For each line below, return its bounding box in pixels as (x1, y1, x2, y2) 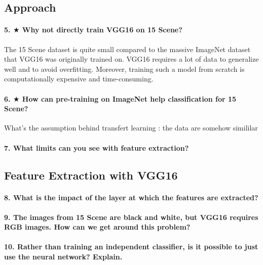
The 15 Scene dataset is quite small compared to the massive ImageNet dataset (4, 43, 251, 54)
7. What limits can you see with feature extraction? (4, 142, 189, 153)
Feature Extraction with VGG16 (4, 167, 178, 183)
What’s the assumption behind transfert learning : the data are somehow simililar (4, 122, 258, 133)
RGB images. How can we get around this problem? (4, 222, 191, 232)
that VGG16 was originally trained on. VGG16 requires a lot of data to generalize (4, 54, 259, 64)
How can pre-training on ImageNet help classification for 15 (22, 93, 237, 104)
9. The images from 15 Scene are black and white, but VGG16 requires (4, 211, 258, 222)
